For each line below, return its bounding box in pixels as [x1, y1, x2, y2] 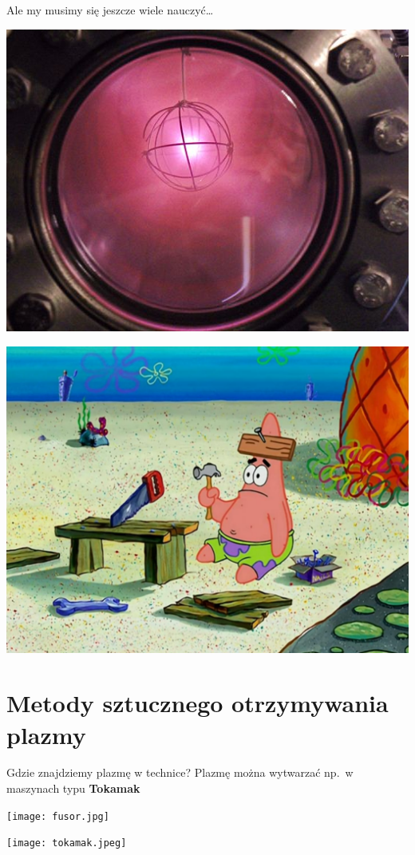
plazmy [6, 718, 86, 750]
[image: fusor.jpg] [6, 810, 109, 822]
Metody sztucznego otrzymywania [6, 687, 389, 719]
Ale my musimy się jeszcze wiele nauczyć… [6, 2, 214, 18]
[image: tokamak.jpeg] [6, 837, 127, 849]
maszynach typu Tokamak [6, 780, 140, 797]
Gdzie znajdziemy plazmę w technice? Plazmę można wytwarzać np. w [6, 764, 354, 781]
